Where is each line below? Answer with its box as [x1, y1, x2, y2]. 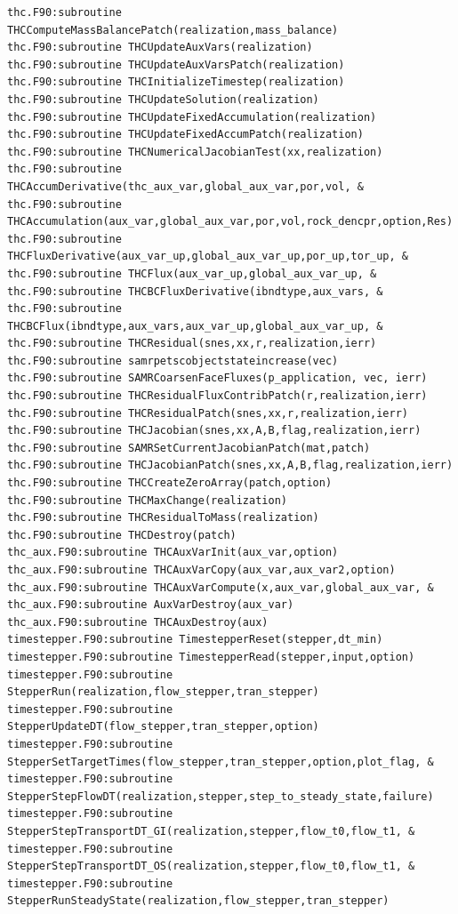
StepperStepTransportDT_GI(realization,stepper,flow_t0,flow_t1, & [7, 824, 415, 838]
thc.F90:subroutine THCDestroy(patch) [7, 528, 237, 541]
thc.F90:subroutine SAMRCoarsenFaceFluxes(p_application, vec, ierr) [7, 372, 428, 385]
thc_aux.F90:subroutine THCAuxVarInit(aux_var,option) [7, 546, 339, 559]
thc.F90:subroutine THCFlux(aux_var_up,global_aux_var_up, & [7, 267, 377, 280]
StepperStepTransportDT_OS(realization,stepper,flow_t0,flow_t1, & [7, 860, 415, 873]
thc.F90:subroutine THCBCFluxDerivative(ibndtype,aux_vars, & [7, 285, 383, 298]
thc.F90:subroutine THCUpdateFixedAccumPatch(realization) [7, 128, 364, 141]
